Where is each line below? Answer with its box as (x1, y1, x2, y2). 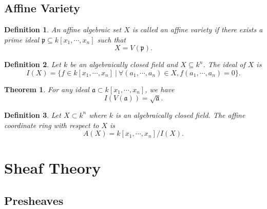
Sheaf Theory (4, 157, 101, 178)
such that (97, 34, 126, 45)
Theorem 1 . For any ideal (4, 83, 89, 94)
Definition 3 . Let (4, 109, 61, 120)
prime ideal (4, 34, 40, 45)
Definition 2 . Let (4, 59, 61, 70)
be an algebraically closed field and (70, 59, 178, 70)
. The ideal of (203, 59, 245, 70)
